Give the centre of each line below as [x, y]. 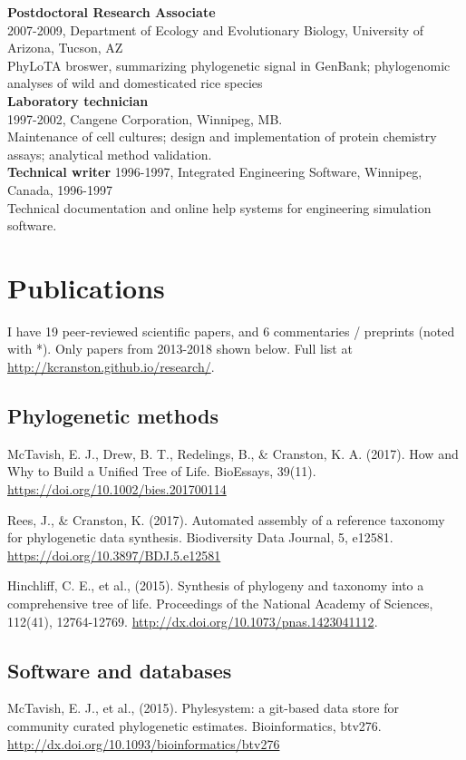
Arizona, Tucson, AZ [65, 48]
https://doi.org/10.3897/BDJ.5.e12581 [114, 555]
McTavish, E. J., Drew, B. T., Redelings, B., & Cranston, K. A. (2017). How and [233, 453]
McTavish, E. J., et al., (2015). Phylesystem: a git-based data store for [203, 708]
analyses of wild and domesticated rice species [135, 83]
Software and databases [120, 670]
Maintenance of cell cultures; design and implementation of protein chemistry [222, 136]
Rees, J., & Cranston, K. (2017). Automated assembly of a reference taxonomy [226, 519]
